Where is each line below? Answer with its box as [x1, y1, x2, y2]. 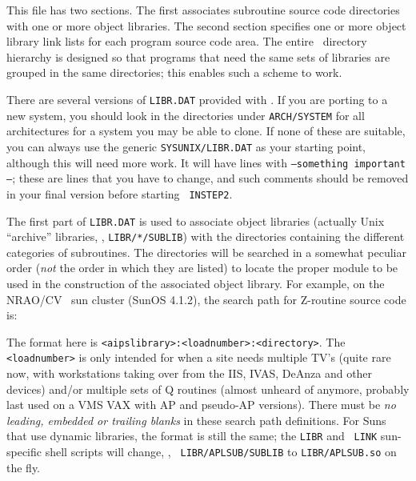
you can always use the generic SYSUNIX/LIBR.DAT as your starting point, [6, 138, 366, 154]
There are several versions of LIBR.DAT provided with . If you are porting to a [6, 90, 388, 107]
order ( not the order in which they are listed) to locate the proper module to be [6, 259, 398, 276]
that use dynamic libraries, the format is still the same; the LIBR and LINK [6, 427, 378, 444]
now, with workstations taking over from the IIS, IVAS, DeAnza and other [6, 365, 373, 382]
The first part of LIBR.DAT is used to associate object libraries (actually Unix [6, 212, 385, 229]
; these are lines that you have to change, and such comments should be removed [12, 170, 409, 186]
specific [6, 443, 42, 460]
